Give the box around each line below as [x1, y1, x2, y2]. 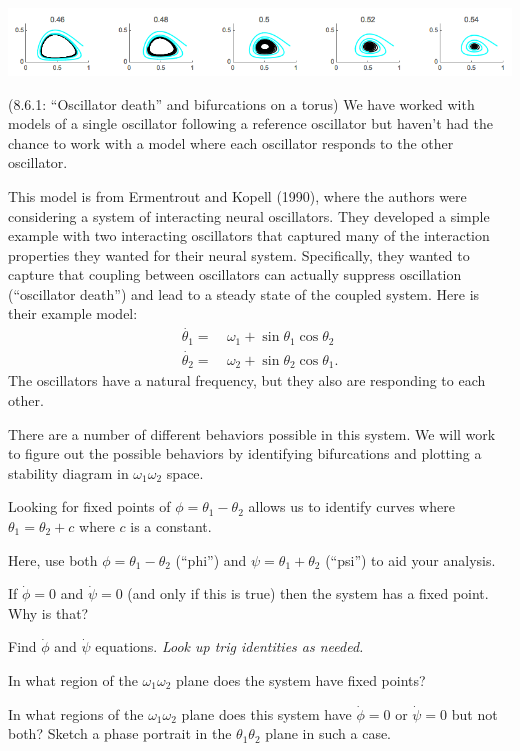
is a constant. [130, 516, 212, 537]
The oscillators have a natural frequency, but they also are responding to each [8, 370, 486, 391]
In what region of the [8, 670, 138, 690]
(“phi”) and [175, 549, 247, 570]
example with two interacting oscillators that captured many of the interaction [8, 225, 490, 246]
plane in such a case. [265, 723, 392, 744]
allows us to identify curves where [248, 496, 455, 517]
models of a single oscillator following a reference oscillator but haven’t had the [8, 113, 494, 134]
